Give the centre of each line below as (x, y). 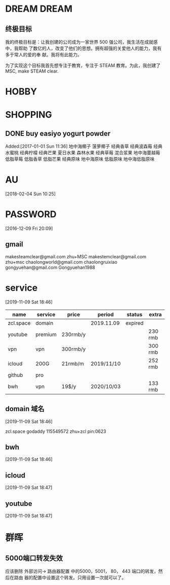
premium (46, 334)
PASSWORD (31, 214)
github (15, 375)
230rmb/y (74, 334)
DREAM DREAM (39, 9)
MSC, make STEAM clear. (32, 71)
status (135, 314)
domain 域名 (25, 409)
